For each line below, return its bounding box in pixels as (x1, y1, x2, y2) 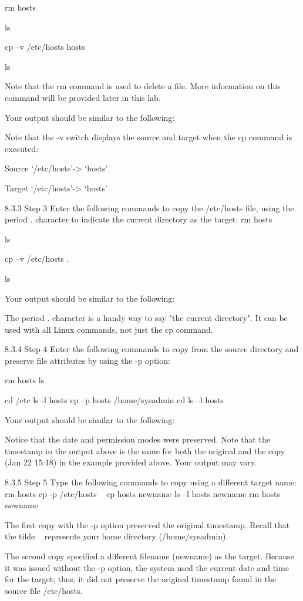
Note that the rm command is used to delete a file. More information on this (5, 80, 281, 92)
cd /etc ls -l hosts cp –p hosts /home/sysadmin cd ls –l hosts (5, 394, 224, 406)
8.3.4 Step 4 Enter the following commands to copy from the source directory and (5, 343, 299, 355)
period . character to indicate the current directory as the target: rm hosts (5, 213, 272, 225)
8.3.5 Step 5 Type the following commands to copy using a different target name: (5, 476, 297, 488)
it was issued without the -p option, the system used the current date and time (5, 561, 289, 573)
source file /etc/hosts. (5, 584, 83, 596)
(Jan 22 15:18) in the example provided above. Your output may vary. (5, 456, 257, 468)
